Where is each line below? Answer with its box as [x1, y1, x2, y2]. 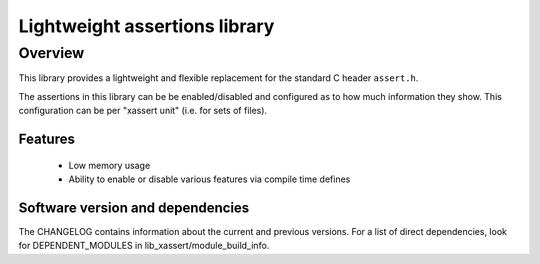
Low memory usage [68, 159, 151, 171]
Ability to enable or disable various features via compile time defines [68, 173, 351, 185]
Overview [18, 44, 85, 62]
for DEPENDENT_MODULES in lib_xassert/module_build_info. [18, 240, 270, 252]
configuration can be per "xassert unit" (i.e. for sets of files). [18, 105, 268, 117]
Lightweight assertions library [18, 15, 275, 37]
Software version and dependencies [18, 199, 250, 216]
